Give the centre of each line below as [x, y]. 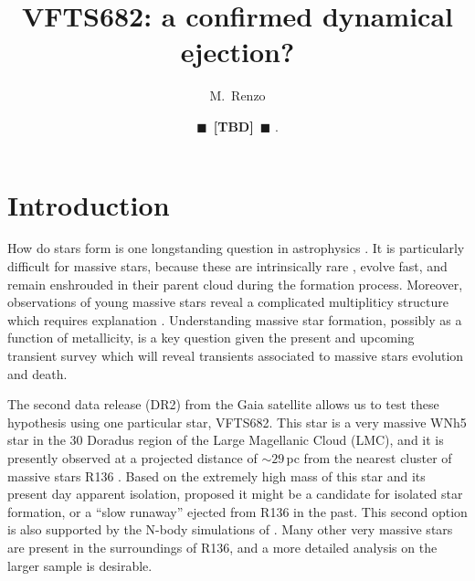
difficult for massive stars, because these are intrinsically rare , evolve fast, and [227, 266]
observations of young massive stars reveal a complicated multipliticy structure [228, 302]
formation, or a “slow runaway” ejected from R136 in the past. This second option [237, 511]
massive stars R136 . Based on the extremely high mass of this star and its [216, 475]
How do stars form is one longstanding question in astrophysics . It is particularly [236, 248]
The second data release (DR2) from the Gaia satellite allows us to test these [223, 404]
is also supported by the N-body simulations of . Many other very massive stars [230, 529]
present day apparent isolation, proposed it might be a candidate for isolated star [235, 494]
